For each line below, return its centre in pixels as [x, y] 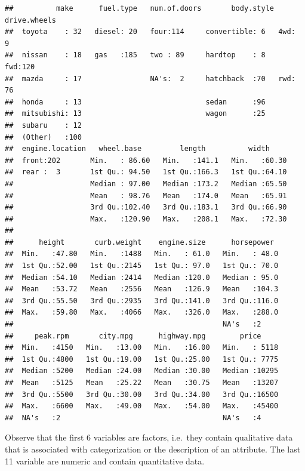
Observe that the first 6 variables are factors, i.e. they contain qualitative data [149, 437]
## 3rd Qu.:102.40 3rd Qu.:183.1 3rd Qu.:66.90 [146, 207]
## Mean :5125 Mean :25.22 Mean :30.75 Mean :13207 [142, 383]
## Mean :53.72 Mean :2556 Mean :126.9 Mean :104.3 [142, 289]
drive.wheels [30, 20]
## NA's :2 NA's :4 [133, 418]
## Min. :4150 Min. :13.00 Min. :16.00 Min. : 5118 [142, 348]
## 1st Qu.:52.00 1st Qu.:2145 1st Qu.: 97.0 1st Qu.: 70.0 [142, 266]
